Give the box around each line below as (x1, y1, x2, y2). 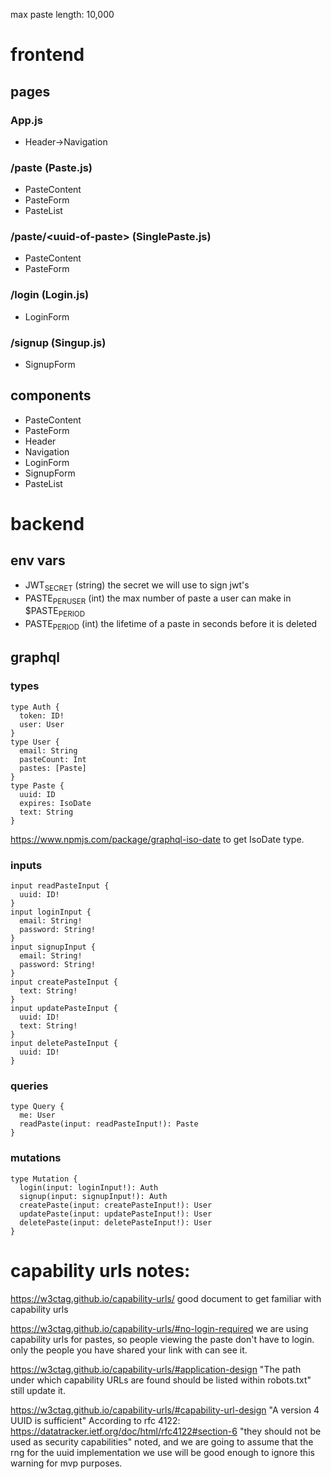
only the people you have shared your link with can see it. (10, 1344, 248, 1356)
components (10, 387, 92, 404)
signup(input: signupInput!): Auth (19, 1191, 168, 1201)
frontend (10, 44, 85, 66)
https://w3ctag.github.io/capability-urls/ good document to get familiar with (10, 1292, 322, 1304)
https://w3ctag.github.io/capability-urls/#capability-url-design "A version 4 (10, 1404, 320, 1416)
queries (10, 1079, 49, 1093)
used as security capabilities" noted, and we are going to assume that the (10, 1435, 314, 1448)
